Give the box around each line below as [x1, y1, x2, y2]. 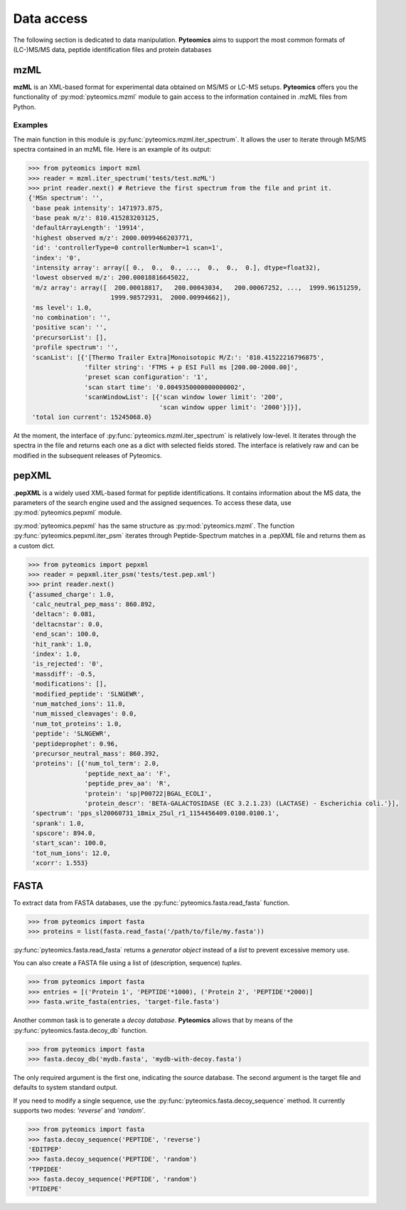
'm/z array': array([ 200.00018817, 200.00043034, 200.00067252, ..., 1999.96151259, [32, 283, 362, 292]
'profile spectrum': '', [32, 344, 119, 351]
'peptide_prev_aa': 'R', [84, 780, 171, 787]
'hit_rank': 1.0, [32, 640, 92, 648]
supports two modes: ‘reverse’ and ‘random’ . [13, 1106, 146, 1115]
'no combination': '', [32, 314, 112, 322]
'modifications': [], [32, 680, 107, 688]
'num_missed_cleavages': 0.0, [32, 710, 138, 718]
